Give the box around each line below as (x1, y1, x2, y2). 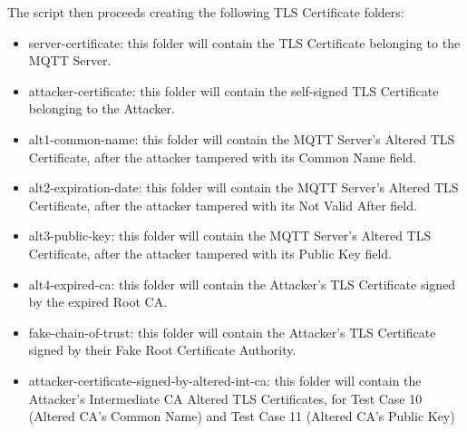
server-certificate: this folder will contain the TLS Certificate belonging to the (28, 33, 461, 52)
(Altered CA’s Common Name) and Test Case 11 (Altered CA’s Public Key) (28, 407, 455, 426)
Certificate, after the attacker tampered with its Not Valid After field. (28, 195, 417, 214)
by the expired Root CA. (28, 292, 168, 311)
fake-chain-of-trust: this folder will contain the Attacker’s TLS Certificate (28, 322, 436, 341)
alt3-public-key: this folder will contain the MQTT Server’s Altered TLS (28, 226, 432, 245)
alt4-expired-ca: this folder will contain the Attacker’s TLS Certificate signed (28, 274, 456, 293)
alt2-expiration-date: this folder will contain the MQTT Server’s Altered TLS (28, 178, 459, 197)
